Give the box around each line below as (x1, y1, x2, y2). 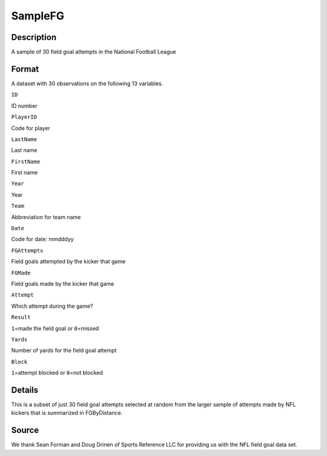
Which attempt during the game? (11, 302, 93, 309)
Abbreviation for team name (11, 213, 81, 220)
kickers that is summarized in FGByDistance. (11, 409, 123, 417)
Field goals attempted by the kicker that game (11, 258, 126, 265)
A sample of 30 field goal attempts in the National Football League (11, 48, 176, 56)
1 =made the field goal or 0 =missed (11, 325, 99, 332)
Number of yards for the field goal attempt (11, 347, 117, 354)
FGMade (11, 269, 31, 276)
